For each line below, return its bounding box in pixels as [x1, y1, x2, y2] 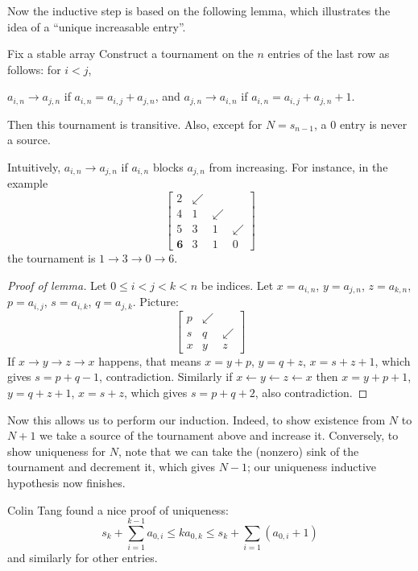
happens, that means [98, 352, 201, 369]
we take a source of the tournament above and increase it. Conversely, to [39, 427, 399, 444]
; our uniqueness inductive [247, 458, 377, 475]
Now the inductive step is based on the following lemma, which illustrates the [7, 2, 391, 19]
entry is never [339, 115, 408, 132]
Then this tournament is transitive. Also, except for [7, 115, 263, 132]
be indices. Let [201, 276, 274, 293]
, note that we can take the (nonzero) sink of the [118, 442, 359, 459]
